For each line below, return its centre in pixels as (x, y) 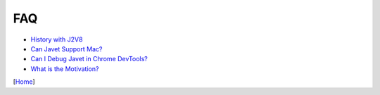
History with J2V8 (57, 39)
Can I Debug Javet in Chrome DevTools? (89, 59)
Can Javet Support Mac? (66, 49)
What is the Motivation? (65, 69)
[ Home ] (24, 82)
